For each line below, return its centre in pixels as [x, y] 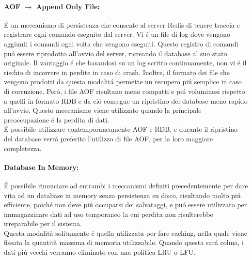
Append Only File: [68, 6]
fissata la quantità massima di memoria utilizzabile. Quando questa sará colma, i [124, 242]
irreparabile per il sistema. [43, 223]
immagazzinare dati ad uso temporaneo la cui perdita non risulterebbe [109, 214]
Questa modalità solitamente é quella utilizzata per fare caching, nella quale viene [126, 233]
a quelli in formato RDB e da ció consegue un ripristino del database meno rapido [126, 100]
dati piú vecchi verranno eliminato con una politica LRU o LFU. [100, 252]
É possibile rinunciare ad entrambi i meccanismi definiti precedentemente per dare [126, 185]
